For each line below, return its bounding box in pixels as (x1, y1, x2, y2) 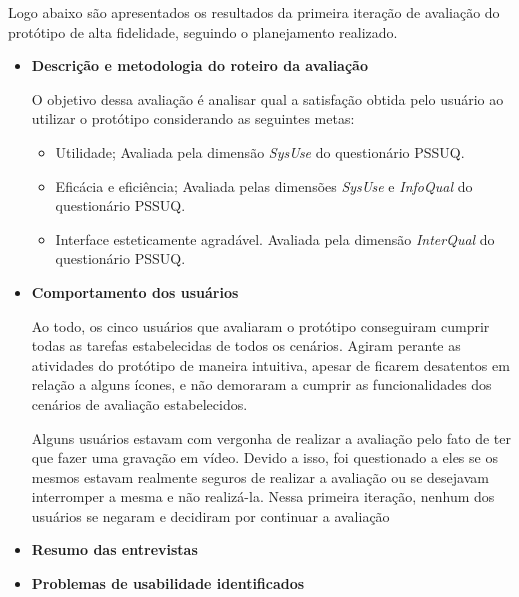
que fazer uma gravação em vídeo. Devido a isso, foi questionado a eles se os (31, 447, 498, 468)
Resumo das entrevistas (31, 539, 198, 560)
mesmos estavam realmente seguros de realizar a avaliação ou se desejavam (31, 466, 489, 487)
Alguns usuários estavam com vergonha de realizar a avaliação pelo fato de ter (31, 427, 511, 448)
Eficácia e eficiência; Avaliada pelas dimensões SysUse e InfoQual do (55, 175, 473, 196)
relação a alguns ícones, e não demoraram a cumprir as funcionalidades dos (31, 374, 492, 395)
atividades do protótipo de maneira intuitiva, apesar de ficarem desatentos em (31, 354, 510, 375)
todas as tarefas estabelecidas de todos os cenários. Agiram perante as (31, 335, 461, 356)
